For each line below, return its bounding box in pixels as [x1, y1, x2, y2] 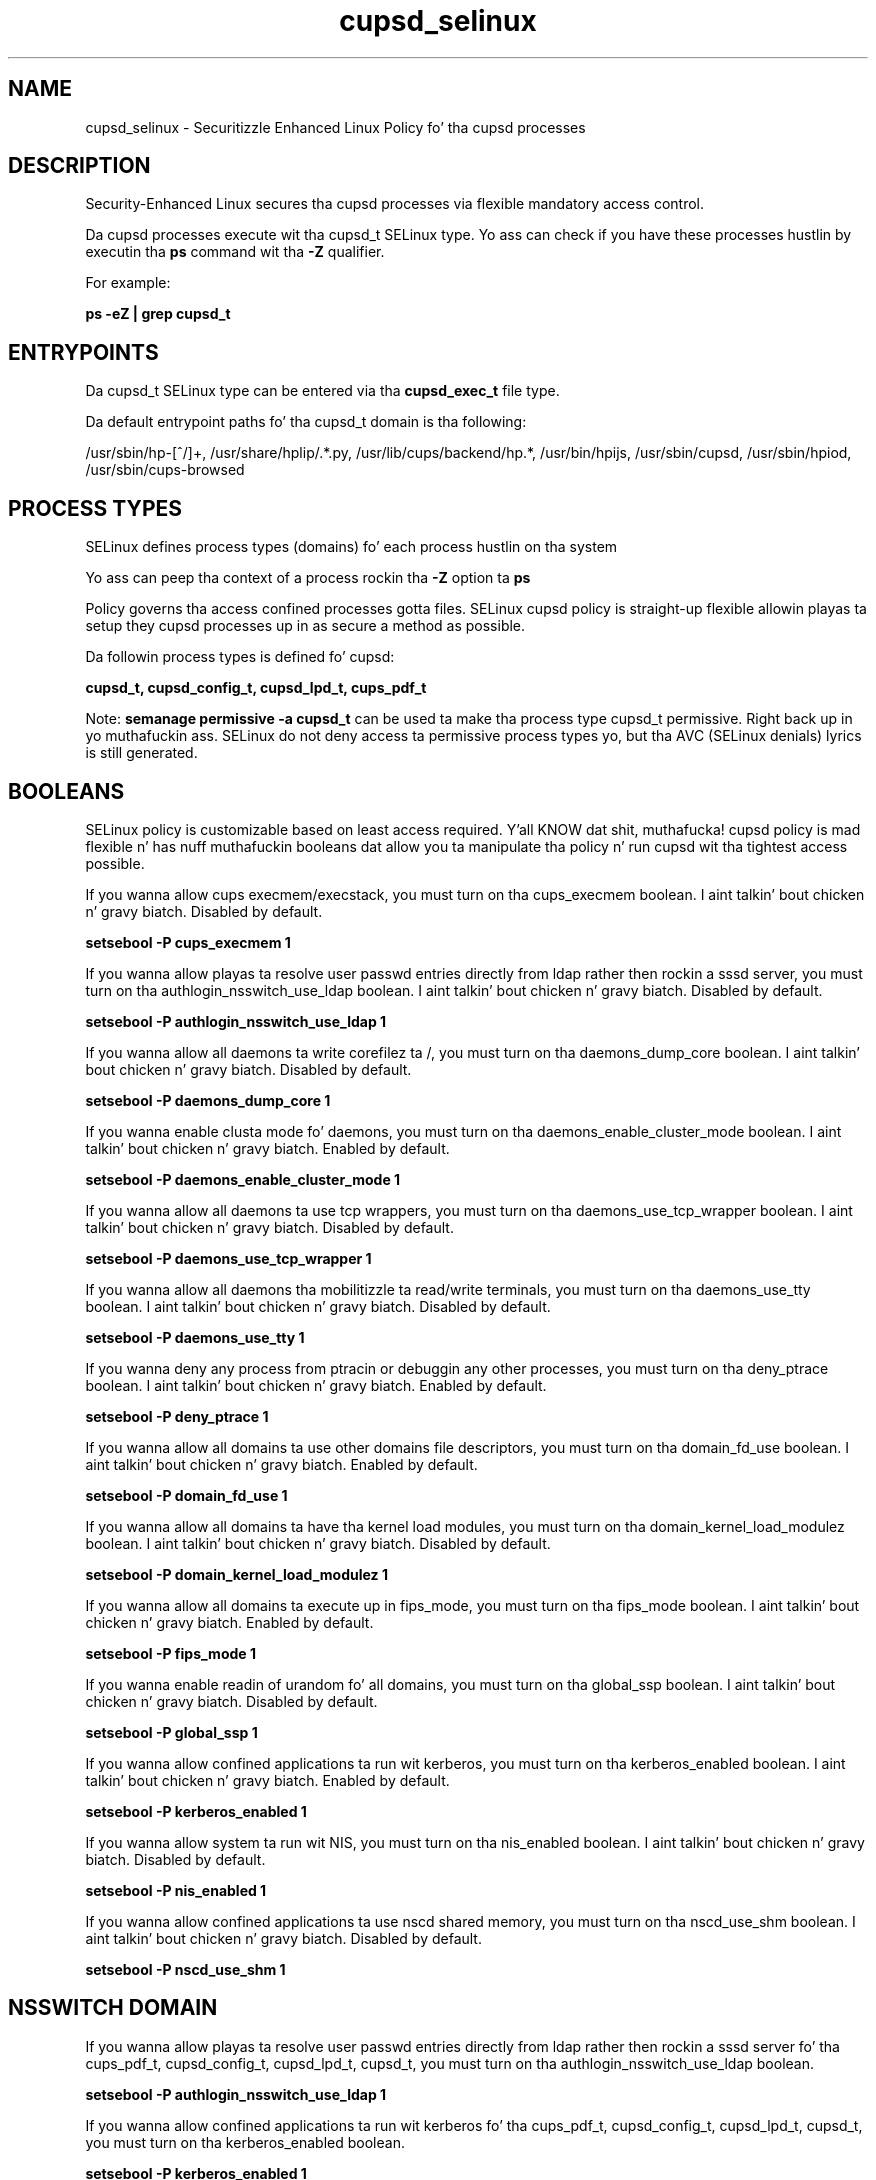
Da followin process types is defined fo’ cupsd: [85, 648, 395, 666]
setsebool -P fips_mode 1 [85, 1644, 256, 1662]
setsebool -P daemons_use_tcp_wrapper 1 [85, 1249, 372, 1267]
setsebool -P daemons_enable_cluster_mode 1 [85, 1170, 401, 1188]
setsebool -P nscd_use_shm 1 [85, 1960, 286, 1978]
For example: [85, 274, 171, 292]
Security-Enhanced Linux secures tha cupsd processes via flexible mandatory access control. [85, 195, 704, 213]
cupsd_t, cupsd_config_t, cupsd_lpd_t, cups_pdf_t [85, 679, 427, 697]
